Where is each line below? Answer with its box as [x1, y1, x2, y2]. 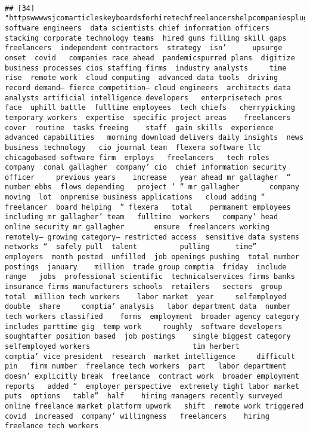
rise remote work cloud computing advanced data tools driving [5, 73, 278, 82]
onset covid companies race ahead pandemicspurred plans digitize [5, 53, 295, 62]
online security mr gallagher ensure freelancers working [5, 223, 269, 232]
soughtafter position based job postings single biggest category [5, 332, 291, 341]
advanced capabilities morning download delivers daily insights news [5, 133, 304, 142]
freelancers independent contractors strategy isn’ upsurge [5, 44, 283, 53]
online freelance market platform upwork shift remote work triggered [5, 401, 304, 410]
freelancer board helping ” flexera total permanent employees [5, 202, 291, 211]
